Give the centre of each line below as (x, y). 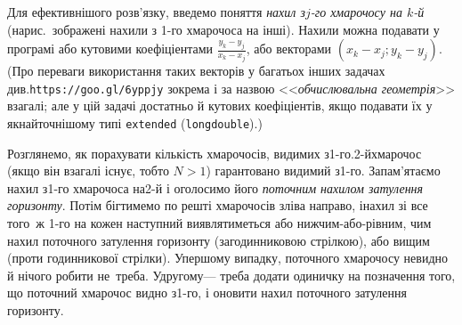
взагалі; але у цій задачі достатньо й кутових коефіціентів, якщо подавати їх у (220, 106)
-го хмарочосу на (356, 12)
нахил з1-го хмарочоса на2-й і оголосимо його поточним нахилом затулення (215, 187)
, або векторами (289, 49)
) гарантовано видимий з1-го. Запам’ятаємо (323, 171)
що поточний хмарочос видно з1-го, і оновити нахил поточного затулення (207, 292)
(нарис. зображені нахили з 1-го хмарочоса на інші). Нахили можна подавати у (223, 29)
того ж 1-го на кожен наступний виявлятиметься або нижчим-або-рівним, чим (219, 223)
